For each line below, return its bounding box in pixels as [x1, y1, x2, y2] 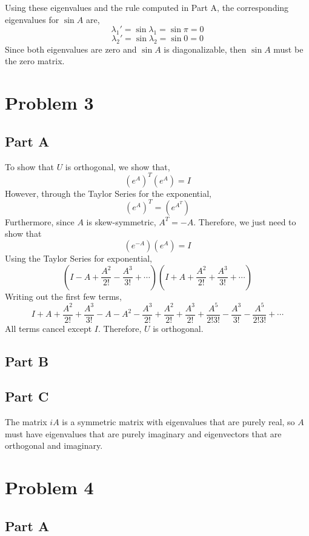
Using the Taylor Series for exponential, [5, 251, 152, 264]
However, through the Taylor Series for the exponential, [5, 187, 211, 199]
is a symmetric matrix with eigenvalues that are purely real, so [62, 415, 295, 428]
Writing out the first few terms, [5, 290, 122, 302]
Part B [5, 351, 49, 370]
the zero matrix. [5, 55, 65, 67]
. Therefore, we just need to [193, 215, 296, 228]
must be [273, 42, 304, 55]
